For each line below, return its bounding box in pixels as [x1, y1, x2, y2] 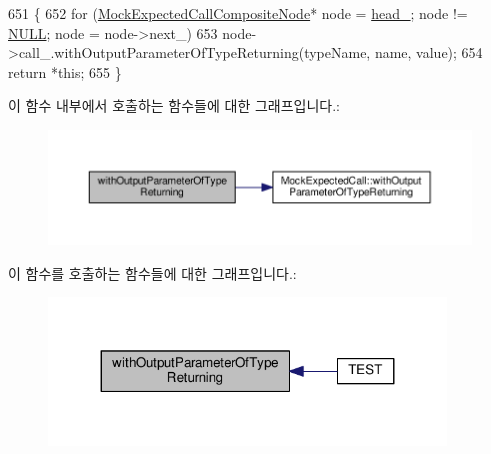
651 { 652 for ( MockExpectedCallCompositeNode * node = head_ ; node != [8, 3, 468, 23]
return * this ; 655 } [8, 61, 122, 82]
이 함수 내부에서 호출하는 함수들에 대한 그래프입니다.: [8, 95, 340, 116]
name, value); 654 [374, 42, 483, 63]
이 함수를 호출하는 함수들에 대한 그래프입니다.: [8, 262, 297, 283]
